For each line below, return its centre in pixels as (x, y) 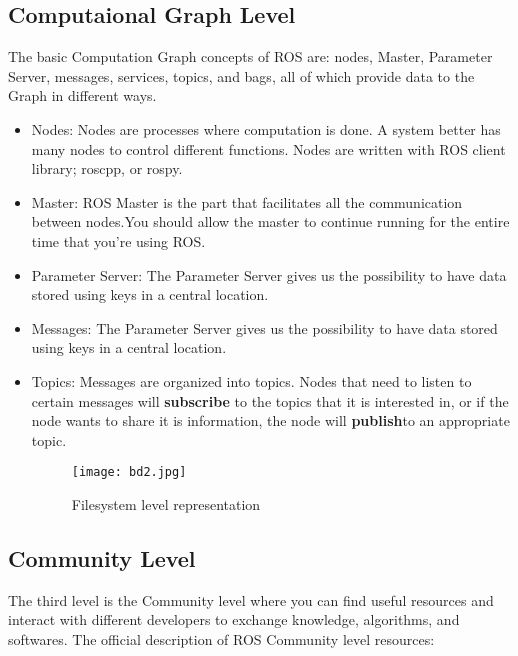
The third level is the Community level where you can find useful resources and (251, 599)
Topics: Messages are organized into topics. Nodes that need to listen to (251, 380)
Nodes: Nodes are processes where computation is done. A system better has (266, 128)
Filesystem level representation (166, 503)
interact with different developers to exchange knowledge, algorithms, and (234, 619)
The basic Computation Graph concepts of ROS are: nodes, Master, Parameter (250, 56)
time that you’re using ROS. (118, 240)
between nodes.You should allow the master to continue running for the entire (270, 221)
